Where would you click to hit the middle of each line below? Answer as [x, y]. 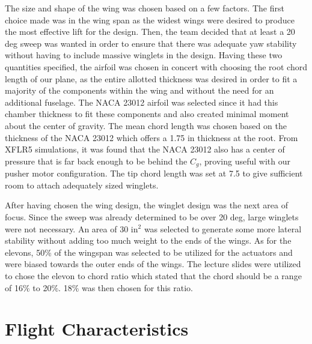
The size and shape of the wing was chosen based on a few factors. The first [145, 8]
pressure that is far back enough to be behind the [96, 161]
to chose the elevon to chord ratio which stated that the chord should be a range [153, 275]
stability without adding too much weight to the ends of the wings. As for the [148, 240]
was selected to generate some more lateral [223, 228]
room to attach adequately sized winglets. [82, 185]
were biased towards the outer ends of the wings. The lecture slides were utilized [153, 264]
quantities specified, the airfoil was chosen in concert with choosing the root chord [156, 66]
